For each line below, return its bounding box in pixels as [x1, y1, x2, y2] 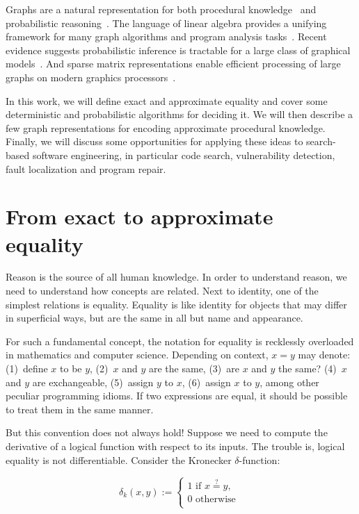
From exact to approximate [6, 202, 273, 231]
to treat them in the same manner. [6, 401, 154, 416]
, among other [260, 374, 319, 389]
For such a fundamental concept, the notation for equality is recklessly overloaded [6, 333, 354, 348]
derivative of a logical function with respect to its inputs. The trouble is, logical [6, 438, 345, 453]
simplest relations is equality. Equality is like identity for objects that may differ [6, 297, 347, 311]
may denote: [298, 347, 351, 362]
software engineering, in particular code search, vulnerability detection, [32, 147, 335, 162]
